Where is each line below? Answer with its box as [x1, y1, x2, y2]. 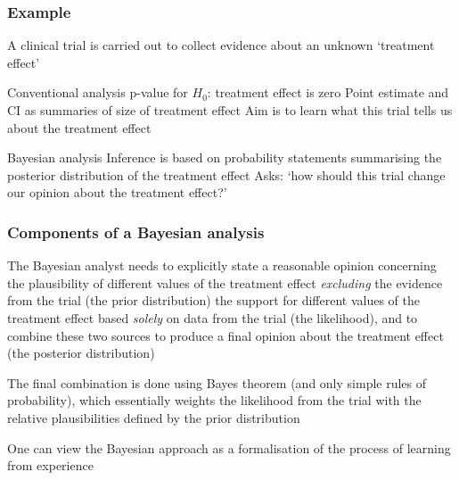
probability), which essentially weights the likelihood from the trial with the [7, 391, 422, 410]
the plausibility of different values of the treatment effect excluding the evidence [7, 273, 443, 292]
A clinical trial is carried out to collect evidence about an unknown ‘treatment [7, 36, 435, 54]
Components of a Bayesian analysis [7, 220, 265, 243]
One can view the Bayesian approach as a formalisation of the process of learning [7, 438, 451, 457]
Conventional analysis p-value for [7, 83, 188, 102]
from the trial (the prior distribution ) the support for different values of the [7, 291, 421, 310]
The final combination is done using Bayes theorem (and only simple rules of [7, 373, 427, 392]
